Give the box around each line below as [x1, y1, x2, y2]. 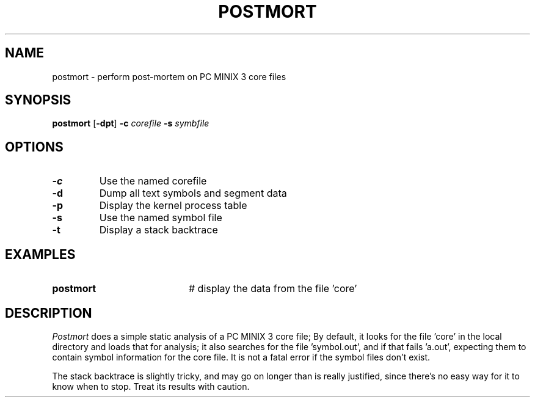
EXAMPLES [5, 246, 76, 262]
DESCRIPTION [5, 305, 92, 321]
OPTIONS [5, 139, 64, 155]
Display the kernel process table [99, 199, 247, 212]
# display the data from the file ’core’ [188, 282, 357, 295]
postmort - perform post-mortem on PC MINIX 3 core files [52, 71, 286, 82]
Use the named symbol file [99, 211, 222, 224]
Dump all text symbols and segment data [99, 187, 287, 200]
